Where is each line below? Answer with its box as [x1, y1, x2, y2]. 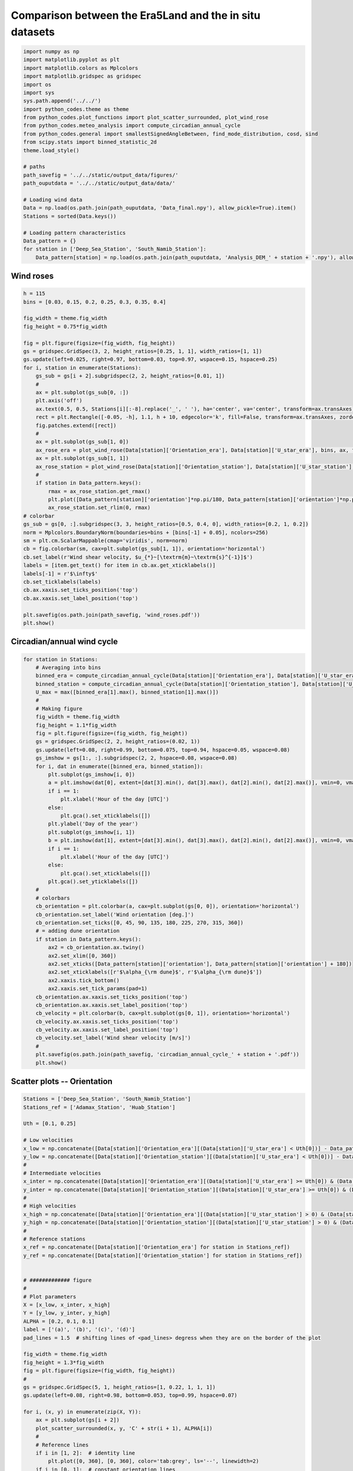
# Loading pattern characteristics [23, 229, 126, 236]
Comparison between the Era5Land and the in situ [11, 9, 261, 22]
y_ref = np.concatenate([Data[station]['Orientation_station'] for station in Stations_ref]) [23, 1252, 303, 1259]
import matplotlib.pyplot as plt [23, 56, 120, 63]
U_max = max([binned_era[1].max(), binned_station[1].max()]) [35, 689, 219, 695]
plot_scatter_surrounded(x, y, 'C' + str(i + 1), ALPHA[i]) [35, 1425, 213, 1432]
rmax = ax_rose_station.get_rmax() [48, 488, 151, 494]
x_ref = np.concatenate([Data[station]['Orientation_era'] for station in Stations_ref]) [23, 1244, 291, 1250]
